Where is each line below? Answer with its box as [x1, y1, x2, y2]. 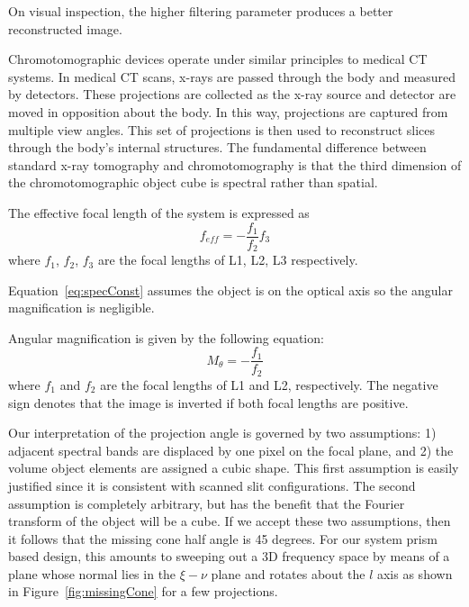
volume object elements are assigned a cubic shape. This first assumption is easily [8, 458, 459, 477]
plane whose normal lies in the [8, 564, 176, 583]
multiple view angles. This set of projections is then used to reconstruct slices [8, 120, 436, 139]
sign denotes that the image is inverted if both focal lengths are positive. [8, 393, 409, 412]
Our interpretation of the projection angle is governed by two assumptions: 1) [8, 423, 437, 442]
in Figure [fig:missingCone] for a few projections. [8, 582, 278, 601]
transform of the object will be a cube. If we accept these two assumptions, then [8, 512, 451, 530]
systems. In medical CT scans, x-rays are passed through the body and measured [8, 67, 456, 86]
